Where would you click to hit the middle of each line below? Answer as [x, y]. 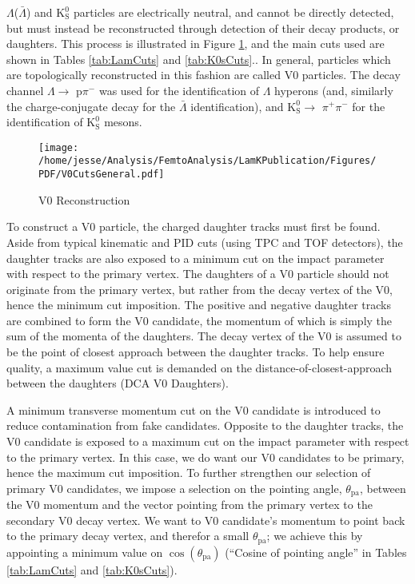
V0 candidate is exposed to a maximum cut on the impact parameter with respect [208, 441]
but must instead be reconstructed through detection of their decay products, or [203, 28]
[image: [59, 147]
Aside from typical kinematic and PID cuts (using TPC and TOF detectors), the [205, 242]
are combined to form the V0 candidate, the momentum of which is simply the [200, 320]
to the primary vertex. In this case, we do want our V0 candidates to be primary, [206, 457]
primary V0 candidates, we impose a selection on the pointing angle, [174, 488]
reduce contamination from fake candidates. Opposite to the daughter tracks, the [205, 425]
